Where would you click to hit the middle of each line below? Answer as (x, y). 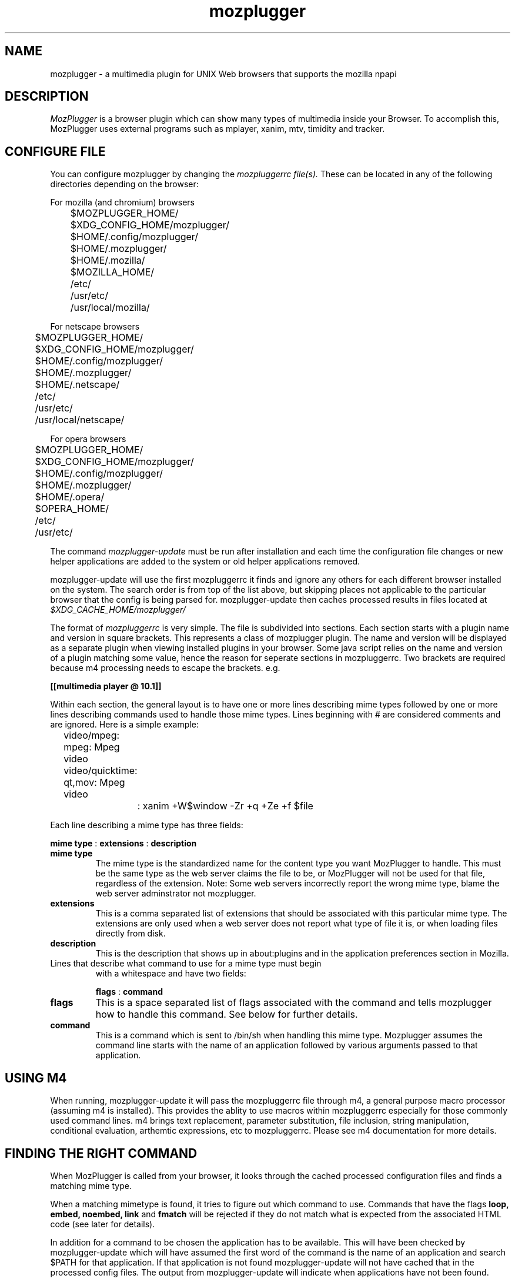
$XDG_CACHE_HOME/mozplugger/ (118, 610)
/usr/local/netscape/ (80, 420)
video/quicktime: (101, 771)
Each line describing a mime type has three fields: (147, 825)
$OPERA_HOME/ (72, 509)
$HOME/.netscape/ (77, 385)
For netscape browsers (95, 327)
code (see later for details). (103, 1224)
